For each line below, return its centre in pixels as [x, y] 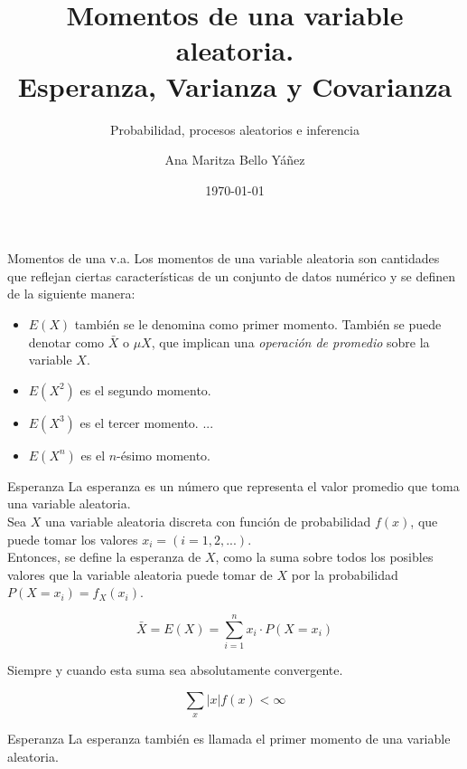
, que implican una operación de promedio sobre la [290, 342]
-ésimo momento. [163, 455]
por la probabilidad [345, 574]
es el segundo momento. [145, 389]
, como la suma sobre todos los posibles [324, 557]
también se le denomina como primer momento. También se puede [258, 324]
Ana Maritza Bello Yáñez [235, 160]
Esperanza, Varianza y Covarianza [235, 85]
